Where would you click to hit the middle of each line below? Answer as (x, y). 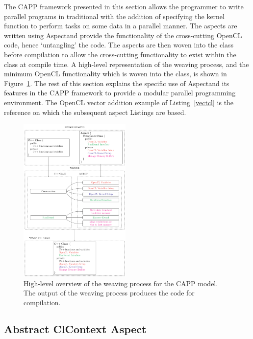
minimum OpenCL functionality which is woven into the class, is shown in (115, 74)
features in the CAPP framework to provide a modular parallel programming (120, 93)
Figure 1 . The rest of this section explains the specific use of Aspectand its (117, 83)
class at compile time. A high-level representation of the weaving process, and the (126, 64)
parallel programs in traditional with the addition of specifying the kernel (114, 16)
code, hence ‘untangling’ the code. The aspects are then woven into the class (119, 45)
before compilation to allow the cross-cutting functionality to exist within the (120, 54)
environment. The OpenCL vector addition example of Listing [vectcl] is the (119, 102)
